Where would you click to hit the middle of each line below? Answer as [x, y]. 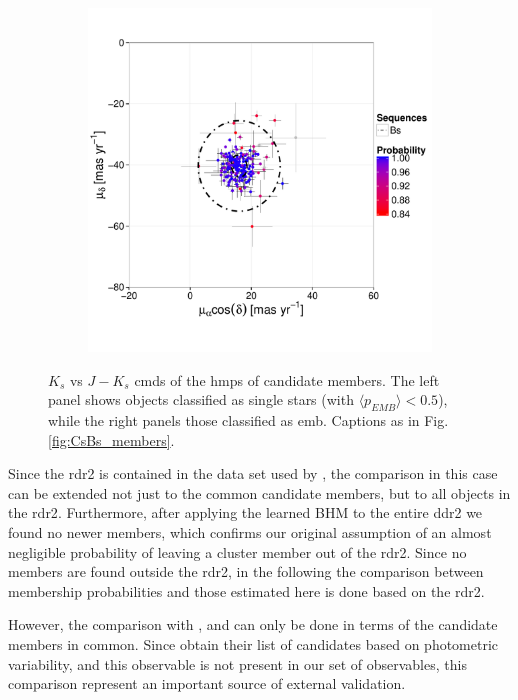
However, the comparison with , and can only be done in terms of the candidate [253, 624]
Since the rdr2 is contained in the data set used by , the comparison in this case [253, 473]
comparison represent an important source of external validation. [207, 683]
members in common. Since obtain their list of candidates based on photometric [253, 643]
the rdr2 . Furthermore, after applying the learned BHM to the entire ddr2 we [245, 512]
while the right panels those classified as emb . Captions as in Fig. [248, 419]
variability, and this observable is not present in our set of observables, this [237, 663]
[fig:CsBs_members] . [111, 439]
